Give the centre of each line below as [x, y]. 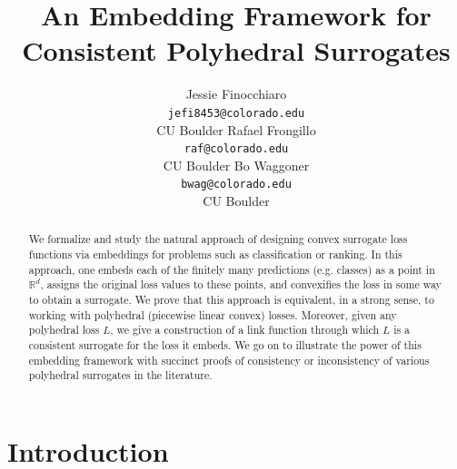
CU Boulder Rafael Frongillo [236, 129]
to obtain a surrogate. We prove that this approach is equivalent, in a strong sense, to [231, 300]
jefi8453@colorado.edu [236, 113]
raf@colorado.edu [236, 149]
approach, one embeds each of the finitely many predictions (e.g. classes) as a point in [232, 269]
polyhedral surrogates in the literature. [120, 375]
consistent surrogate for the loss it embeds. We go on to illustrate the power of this [225, 345]
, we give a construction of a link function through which [245, 330]
